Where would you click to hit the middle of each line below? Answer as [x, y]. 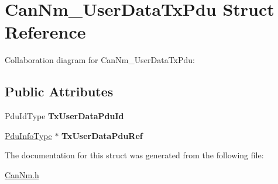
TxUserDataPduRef [102, 135]
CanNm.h [22, 174]
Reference [45, 32]
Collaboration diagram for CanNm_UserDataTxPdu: [100, 60]
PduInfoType [28, 135]
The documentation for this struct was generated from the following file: [134, 155]
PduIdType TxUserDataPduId [64, 116]
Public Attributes [59, 91]
